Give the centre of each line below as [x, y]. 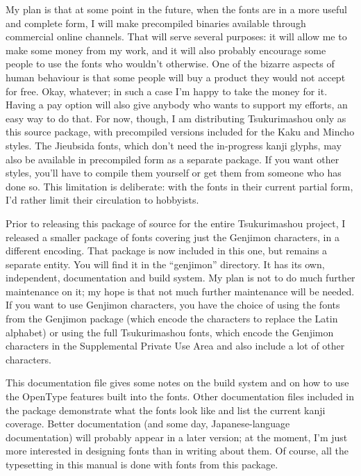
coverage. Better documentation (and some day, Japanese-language [148, 424]
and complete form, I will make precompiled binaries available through [156, 23]
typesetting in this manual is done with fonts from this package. [142, 464]
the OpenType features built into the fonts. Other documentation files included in [180, 396]
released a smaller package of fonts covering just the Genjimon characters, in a [173, 237]
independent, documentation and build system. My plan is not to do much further [180, 278]
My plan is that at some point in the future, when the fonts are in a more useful [176, 9]
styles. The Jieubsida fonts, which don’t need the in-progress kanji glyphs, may [174, 145]
